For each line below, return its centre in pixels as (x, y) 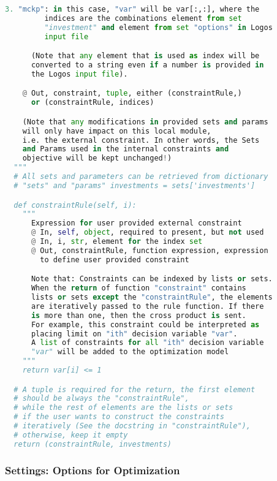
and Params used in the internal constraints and (126, 149)
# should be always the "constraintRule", (101, 399)
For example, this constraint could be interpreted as (145, 324)
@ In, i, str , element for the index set (117, 241)
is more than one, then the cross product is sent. (138, 315)
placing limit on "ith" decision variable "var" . (134, 334)
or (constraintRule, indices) (93, 103)
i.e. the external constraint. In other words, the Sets (141, 140)
